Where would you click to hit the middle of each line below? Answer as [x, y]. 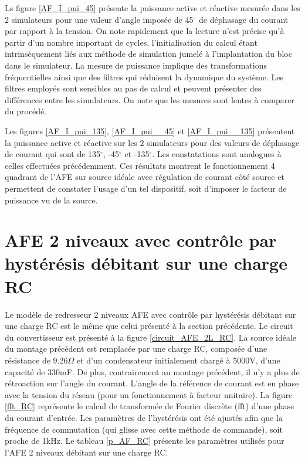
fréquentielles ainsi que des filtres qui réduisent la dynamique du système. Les [144, 77]
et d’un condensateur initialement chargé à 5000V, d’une [178, 360]
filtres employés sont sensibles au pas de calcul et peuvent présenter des [133, 88]
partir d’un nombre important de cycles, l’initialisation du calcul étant [131, 42]
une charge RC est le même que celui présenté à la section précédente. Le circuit [149, 326]
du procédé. [26, 111]
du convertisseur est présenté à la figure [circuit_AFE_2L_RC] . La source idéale [151, 337]
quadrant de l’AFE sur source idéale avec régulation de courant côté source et [145, 177]
